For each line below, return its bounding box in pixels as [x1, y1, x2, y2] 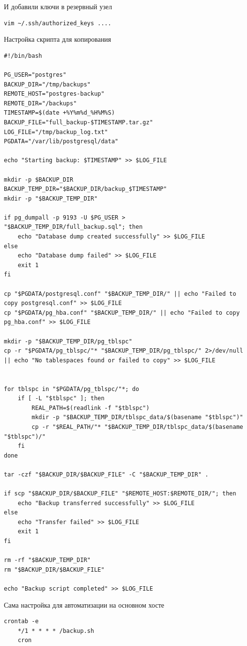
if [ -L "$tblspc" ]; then [17, 395, 105, 402]
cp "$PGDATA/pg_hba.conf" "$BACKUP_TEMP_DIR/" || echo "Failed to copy [4, 309, 240, 316]
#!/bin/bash [4, 52, 42, 59]
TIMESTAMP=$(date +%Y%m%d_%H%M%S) [4, 109, 115, 117]
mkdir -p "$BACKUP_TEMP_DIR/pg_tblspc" [4, 338, 132, 345]
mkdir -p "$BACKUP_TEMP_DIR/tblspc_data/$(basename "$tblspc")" [31, 414, 243, 421]
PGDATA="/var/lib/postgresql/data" [4, 138, 119, 145]
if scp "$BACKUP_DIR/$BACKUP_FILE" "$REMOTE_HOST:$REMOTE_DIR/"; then [4, 490, 236, 497]
